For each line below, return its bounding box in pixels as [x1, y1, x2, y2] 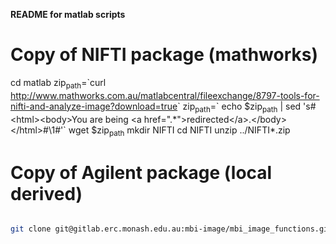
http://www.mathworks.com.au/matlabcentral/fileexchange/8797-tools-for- [10, 89, 320, 101]
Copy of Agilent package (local [10, 161, 273, 184]
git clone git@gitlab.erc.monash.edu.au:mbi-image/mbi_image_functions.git [10, 224, 333, 234]
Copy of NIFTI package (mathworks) [10, 44, 318, 66]
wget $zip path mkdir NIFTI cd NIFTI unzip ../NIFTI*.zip [68, 124, 291, 138]
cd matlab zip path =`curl [10, 76, 107, 91]
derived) [10, 182, 83, 205]
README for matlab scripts [10, 9, 126, 20]
